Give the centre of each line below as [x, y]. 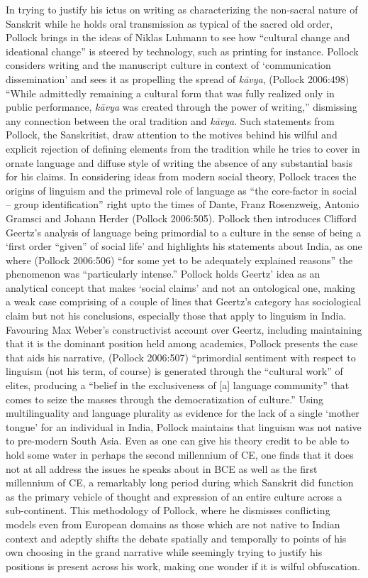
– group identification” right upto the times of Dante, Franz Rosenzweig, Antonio [183, 204]
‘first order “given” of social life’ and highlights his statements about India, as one [184, 246]
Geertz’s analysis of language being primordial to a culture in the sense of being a [184, 232]
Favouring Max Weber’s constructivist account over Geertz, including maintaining [184, 329]
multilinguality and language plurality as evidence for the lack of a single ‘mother [183, 413]
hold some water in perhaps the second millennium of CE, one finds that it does [180, 454]
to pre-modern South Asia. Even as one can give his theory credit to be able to [178, 441]
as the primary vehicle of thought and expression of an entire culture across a [174, 496]
